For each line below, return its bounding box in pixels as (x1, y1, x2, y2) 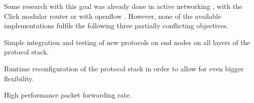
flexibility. (4, 73, 34, 83)
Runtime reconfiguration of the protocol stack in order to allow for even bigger (4, 63, 244, 73)
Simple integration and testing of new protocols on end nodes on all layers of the (4, 37, 251, 47)
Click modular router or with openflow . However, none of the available (4, 10, 222, 21)
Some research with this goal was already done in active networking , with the (4, 1, 243, 11)
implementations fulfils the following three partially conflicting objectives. (4, 20, 229, 31)
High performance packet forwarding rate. (4, 90, 132, 100)
